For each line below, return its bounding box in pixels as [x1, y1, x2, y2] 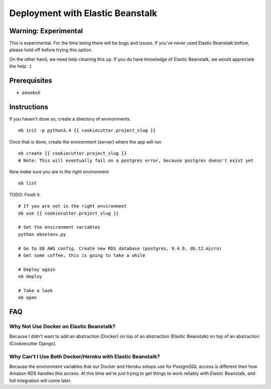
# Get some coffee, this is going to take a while [18, 252, 146, 258]
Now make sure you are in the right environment [9, 169, 109, 174]
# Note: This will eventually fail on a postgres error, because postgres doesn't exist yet [18, 157, 254, 163]
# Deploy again [18, 266, 56, 272]
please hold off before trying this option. [9, 47, 93, 53]
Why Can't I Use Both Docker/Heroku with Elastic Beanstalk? [9, 353, 160, 360]
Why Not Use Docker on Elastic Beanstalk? [9, 323, 115, 330]
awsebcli [22, 89, 41, 95]
